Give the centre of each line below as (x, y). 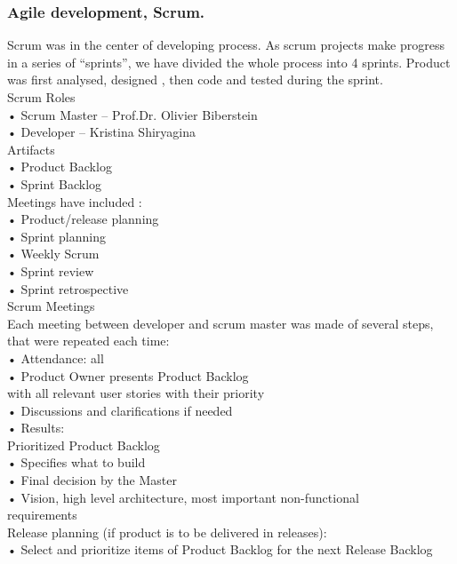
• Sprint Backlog (55, 183)
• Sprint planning (56, 236)
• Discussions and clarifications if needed (120, 410)
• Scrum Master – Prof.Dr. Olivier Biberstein (132, 114)
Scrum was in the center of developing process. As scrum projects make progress (226, 45)
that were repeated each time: (88, 341)
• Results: (36, 428)
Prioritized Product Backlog (84, 445)
